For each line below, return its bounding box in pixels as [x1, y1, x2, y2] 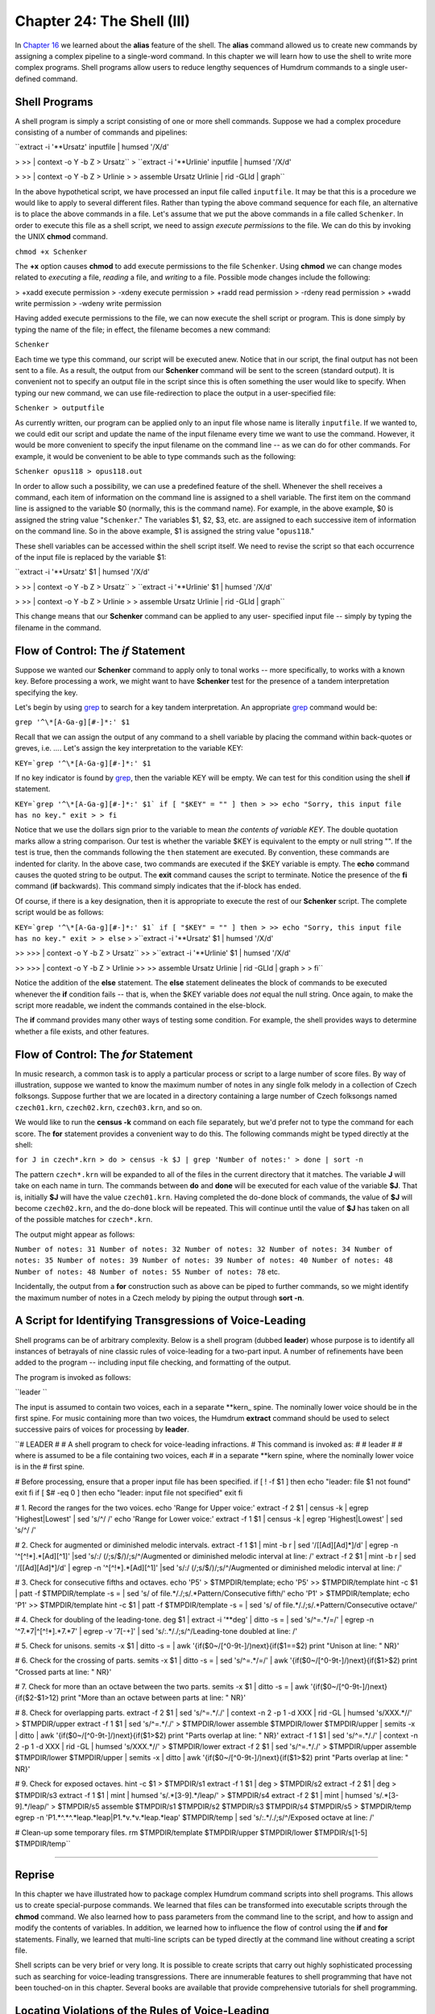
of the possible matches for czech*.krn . [14, 1215, 153, 1225]
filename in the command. [14, 623, 101, 632]
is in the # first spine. [14, 1462, 85, 1472]
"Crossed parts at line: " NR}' [14, 1667, 112, 1676]
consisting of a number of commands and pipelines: [14, 127, 188, 137]
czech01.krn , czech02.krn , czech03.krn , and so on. [14, 1102, 203, 1112]
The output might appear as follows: [14, 1229, 135, 1239]
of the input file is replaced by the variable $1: [14, 552, 167, 562]
